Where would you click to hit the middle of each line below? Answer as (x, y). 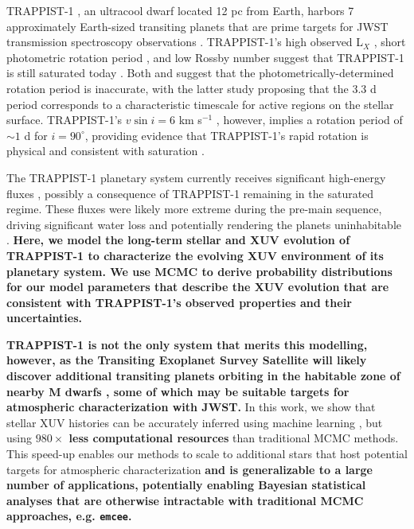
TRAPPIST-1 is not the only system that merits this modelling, (187, 344)
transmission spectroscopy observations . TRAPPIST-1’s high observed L (185, 42)
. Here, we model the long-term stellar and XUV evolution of (178, 240)
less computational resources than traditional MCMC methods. (234, 438)
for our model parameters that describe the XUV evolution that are (198, 287)
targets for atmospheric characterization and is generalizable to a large (189, 469)
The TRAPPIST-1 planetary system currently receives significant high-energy (196, 177)
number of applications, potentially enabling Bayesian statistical (186, 485)
